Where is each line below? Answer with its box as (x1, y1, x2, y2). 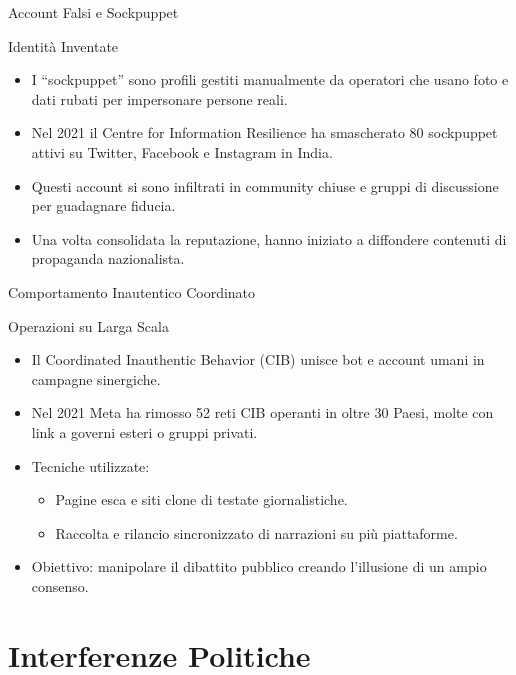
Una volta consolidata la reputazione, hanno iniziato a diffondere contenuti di (31, 228, 507, 249)
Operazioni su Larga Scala (8, 315, 169, 336)
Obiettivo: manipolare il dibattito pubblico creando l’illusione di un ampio (31, 556, 487, 577)
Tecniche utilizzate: (31, 455, 150, 476)
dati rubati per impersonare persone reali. (31, 88, 288, 109)
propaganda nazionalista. (31, 248, 185, 269)
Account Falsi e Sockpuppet (8, 2, 179, 22)
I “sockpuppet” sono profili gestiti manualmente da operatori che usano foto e (31, 69, 509, 90)
